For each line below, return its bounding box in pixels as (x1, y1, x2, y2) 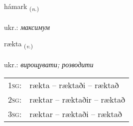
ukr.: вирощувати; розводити (4, 59, 94, 70)
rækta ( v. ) (4, 38, 33, 50)
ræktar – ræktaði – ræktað (29, 108, 122, 120)
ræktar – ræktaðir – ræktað (29, 93, 126, 105)
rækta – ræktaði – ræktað (29, 79, 119, 91)
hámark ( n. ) (4, 1, 39, 12)
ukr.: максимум (4, 21, 50, 32)
